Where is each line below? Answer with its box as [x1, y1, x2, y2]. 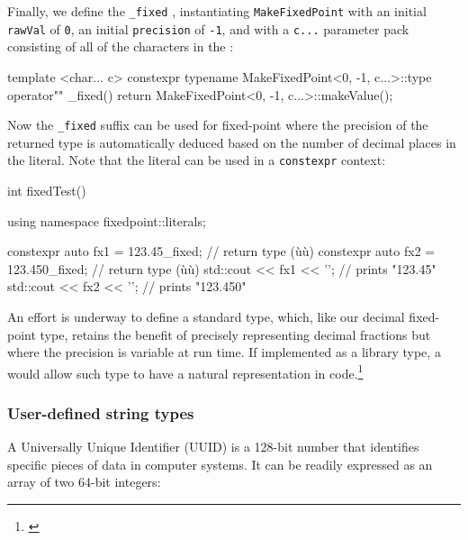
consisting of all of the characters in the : [7, 37, 234, 56]
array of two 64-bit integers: [7, 472, 161, 491]
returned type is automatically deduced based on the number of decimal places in [7, 133, 456, 151]
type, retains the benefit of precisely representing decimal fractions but [40, 325, 431, 343]
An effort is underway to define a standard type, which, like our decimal [7, 307, 405, 325]
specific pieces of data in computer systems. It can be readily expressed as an [7, 454, 433, 473]
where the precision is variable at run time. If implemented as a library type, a [7, 343, 441, 362]
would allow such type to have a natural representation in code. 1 [7, 361, 364, 382]
